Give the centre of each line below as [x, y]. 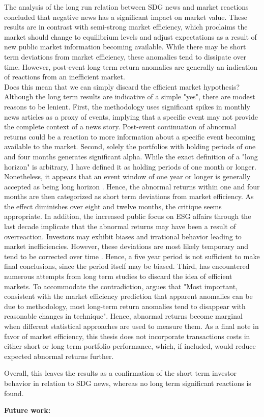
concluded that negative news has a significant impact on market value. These [126, 17]
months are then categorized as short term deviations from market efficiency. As [129, 196]
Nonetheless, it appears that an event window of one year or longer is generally [127, 176]
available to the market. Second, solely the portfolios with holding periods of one [130, 146]
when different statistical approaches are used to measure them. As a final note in [131, 326]
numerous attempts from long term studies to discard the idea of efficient [118, 276]
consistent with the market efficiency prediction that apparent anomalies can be [128, 296]
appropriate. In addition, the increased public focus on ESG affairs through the [128, 216]
